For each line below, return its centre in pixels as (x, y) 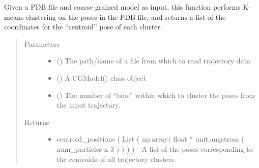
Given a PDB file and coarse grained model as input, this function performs (122, 7)
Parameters (42, 43)
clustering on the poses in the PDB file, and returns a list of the (126, 16)
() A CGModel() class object (102, 77)
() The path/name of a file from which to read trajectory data (154, 61)
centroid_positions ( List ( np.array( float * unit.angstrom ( (150, 139)
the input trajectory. (89, 105)
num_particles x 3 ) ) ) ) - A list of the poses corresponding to (155, 148)
